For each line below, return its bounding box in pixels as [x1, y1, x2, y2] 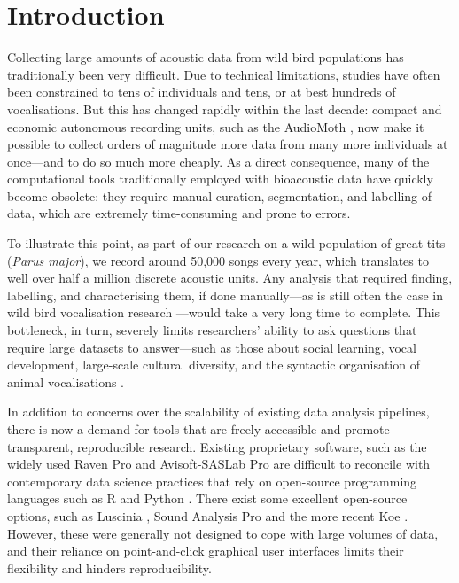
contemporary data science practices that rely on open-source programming [7, 471, 417, 490]
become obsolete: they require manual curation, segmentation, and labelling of [7, 186, 432, 205]
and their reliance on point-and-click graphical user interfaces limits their [7, 541, 404, 560]
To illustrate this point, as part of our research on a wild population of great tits [7, 234, 446, 253]
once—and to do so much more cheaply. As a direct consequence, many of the [7, 152, 430, 170]
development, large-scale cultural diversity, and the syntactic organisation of [7, 355, 420, 374]
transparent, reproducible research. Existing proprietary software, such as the [7, 437, 427, 455]
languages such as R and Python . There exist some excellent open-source [7, 489, 408, 508]
